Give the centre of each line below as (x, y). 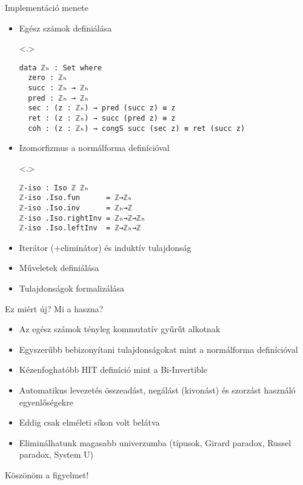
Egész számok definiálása (65, 28)
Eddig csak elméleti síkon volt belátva (89, 422)
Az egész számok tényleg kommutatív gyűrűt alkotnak (120, 329)
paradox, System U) (56, 454)
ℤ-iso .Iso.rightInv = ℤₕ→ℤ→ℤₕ (82, 218)
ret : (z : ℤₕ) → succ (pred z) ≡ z (102, 119)
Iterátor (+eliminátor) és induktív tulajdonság (105, 247)
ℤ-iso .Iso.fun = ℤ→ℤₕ (75, 198)
